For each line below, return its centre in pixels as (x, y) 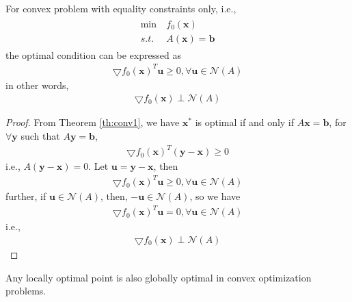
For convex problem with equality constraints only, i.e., (121, 8)
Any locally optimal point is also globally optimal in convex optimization (159, 277)
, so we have (215, 196)
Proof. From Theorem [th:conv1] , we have (93, 122)
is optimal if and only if (245, 122)
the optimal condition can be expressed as (93, 54)
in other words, (37, 85)
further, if (26, 196)
